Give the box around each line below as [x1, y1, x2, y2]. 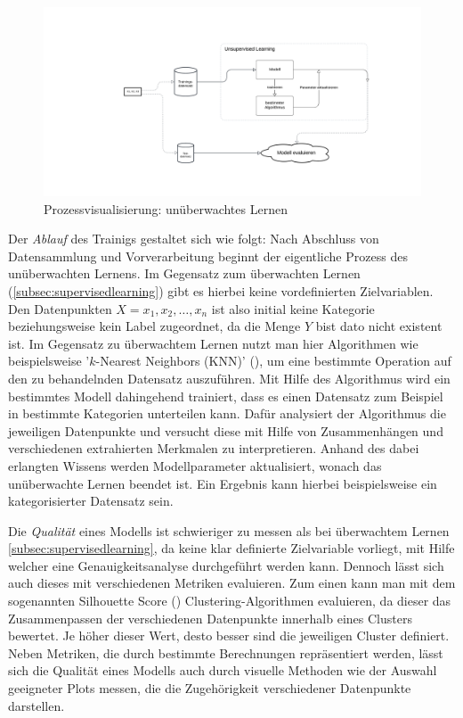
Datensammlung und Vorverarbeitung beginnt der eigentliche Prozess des [8, 246, 408, 265]
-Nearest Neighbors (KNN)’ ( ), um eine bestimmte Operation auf [95, 351, 451, 370]
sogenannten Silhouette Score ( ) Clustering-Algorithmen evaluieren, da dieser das [8, 591, 451, 610]
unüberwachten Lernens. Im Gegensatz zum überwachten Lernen [8, 264, 361, 283]
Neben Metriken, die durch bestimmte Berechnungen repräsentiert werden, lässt [8, 643, 443, 662]
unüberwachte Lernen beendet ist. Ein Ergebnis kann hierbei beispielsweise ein [8, 474, 437, 492]
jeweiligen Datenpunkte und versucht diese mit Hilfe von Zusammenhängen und [8, 421, 443, 440]
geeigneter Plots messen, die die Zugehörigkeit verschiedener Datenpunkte [8, 679, 411, 697]
